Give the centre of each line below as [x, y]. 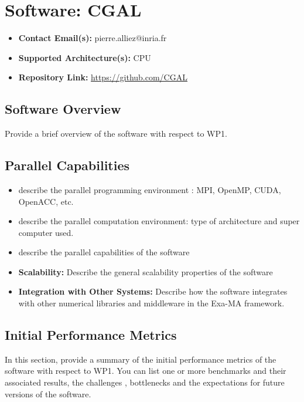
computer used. [46, 232]
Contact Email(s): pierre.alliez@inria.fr [93, 38]
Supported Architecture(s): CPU [85, 57]
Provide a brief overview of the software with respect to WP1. [116, 134]
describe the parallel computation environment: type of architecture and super [159, 221]
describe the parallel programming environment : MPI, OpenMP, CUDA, [150, 189]
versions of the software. [48, 393]
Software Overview [63, 109]
